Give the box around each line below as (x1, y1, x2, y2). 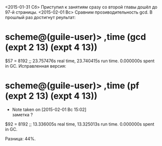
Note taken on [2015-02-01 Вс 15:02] (12, 107, 87, 112)
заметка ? (12, 111, 33, 117)
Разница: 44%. (5, 136, 36, 142)
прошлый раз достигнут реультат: (5, 15, 76, 20)
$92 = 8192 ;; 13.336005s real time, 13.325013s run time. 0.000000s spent (5, 121, 155, 127)
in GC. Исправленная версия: (5, 63, 67, 69)
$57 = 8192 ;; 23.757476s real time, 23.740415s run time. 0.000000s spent (5, 58, 155, 64)
